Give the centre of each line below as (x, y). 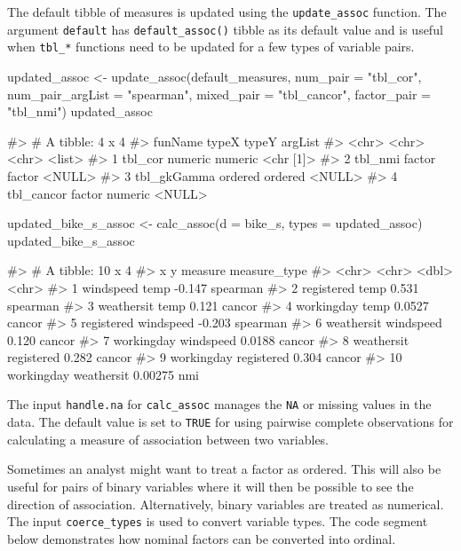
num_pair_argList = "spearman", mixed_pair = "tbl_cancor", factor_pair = (219, 94)
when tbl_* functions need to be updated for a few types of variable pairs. (211, 47)
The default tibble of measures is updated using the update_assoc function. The (227, 12)
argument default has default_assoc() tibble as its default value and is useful (225, 29)
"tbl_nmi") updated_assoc (80, 111)
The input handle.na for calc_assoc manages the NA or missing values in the (219, 404)
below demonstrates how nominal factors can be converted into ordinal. (202, 538)
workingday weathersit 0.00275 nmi (103, 374)
